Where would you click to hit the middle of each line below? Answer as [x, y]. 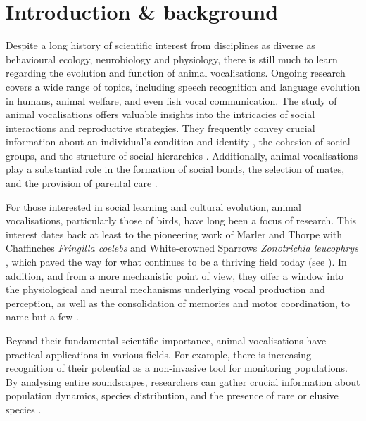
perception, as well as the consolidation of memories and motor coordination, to [178, 303]
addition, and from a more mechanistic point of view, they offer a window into [175, 275]
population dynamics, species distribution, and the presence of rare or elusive [172, 395]
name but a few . [42, 317]
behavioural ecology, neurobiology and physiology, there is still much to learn [172, 59]
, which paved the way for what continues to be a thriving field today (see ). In [176, 262]
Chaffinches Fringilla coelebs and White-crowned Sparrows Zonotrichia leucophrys [182, 248]
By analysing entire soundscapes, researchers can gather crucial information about [183, 381]
